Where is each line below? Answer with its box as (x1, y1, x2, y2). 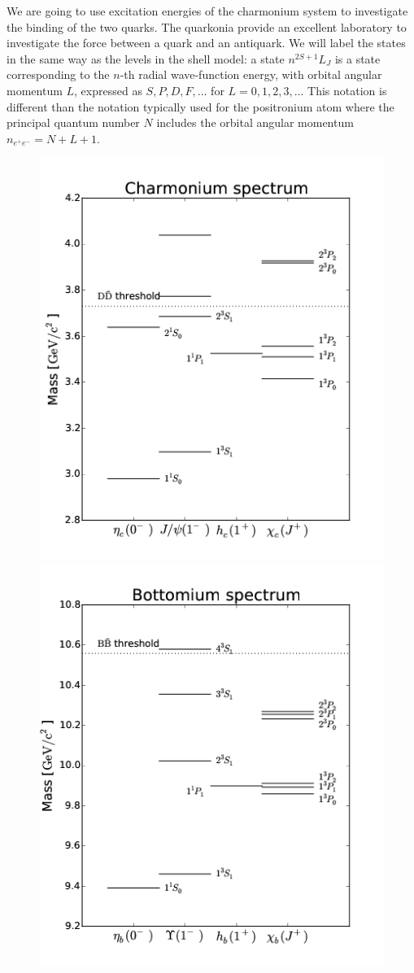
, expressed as (74, 81, 142, 98)
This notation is (307, 81, 387, 98)
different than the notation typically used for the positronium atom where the (7, 98, 394, 115)
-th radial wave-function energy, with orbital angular (120, 66, 382, 83)
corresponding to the (7, 66, 110, 83)
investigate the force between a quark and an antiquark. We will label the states (7, 34, 406, 51)
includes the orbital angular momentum (156, 114, 354, 131)
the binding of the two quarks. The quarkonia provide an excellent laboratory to (7, 18, 407, 35)
